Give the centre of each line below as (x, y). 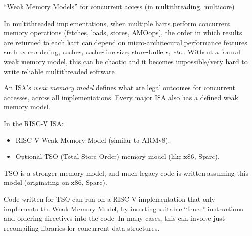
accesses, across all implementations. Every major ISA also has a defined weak (121, 97)
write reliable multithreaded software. (60, 71)
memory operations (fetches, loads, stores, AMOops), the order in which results (123, 33)
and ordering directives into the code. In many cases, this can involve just (115, 218)
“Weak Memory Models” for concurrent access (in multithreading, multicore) (119, 6)
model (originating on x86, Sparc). (56, 182)
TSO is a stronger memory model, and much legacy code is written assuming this (126, 172)
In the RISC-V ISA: (34, 123)
